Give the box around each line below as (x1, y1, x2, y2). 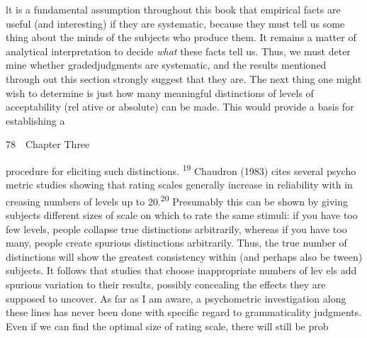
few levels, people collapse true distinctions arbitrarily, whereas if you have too (6, 221, 347, 236)
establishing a (6, 113, 65, 128)
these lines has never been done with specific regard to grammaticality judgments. (6, 305, 362, 320)
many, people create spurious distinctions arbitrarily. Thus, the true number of (6, 235, 347, 250)
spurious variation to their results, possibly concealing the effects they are (6, 277, 326, 291)
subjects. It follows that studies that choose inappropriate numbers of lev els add (6, 263, 357, 278)
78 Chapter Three (6, 137, 90, 152)
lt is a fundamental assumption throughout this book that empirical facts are (6, 2, 341, 16)
